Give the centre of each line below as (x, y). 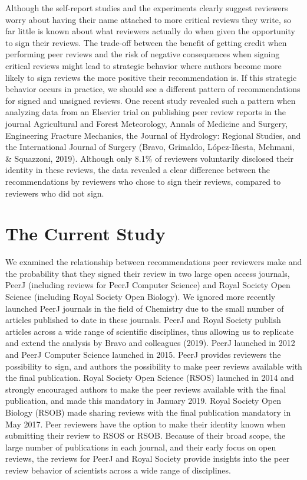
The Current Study (85, 234)
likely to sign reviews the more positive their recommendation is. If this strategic (151, 77)
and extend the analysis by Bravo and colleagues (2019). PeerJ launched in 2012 (150, 343)
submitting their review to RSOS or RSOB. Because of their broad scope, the (146, 435)
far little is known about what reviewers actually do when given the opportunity (150, 31)
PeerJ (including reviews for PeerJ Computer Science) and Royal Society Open (148, 285)
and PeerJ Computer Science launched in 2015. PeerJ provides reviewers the (143, 354)
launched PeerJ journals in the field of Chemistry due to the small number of (145, 308)
